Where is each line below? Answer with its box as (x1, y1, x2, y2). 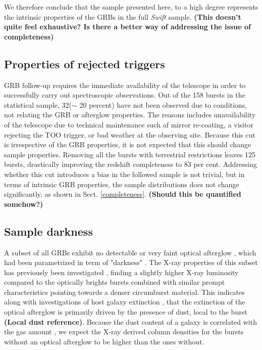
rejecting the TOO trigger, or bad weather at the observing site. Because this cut (4, 129, 255, 140)
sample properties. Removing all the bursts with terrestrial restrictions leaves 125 (4, 149, 256, 159)
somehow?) (4, 198, 43, 209)
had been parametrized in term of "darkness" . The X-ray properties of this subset (4, 257, 258, 268)
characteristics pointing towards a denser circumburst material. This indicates (4, 286, 245, 297)
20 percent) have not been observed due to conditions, (79, 99, 247, 110)
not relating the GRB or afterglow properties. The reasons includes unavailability (4, 109, 256, 120)
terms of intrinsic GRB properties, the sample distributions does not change (4, 179, 239, 189)
